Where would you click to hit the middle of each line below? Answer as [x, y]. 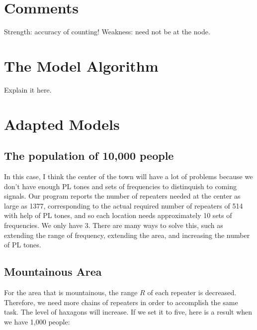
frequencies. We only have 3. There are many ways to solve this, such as [114, 225]
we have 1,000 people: [37, 321]
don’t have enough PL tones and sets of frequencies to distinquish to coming [120, 186]
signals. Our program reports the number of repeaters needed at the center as [122, 196]
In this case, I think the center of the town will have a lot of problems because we [128, 176]
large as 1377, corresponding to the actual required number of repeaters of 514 [124, 205]
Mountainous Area [53, 272]
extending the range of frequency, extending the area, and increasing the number [127, 235]
